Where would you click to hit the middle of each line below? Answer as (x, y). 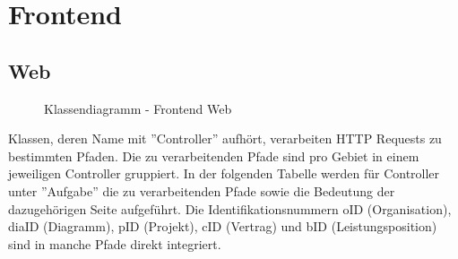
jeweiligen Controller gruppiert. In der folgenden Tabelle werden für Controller (224, 173)
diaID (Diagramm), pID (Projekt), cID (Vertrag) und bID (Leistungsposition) (223, 226)
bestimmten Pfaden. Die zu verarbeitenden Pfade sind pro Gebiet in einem (214, 155)
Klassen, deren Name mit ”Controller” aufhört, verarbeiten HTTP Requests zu (225, 138)
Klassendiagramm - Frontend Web (138, 108)
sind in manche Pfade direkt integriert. (115, 243)
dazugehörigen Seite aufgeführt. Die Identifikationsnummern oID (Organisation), (230, 208)
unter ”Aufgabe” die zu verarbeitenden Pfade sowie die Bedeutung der (202, 190)
